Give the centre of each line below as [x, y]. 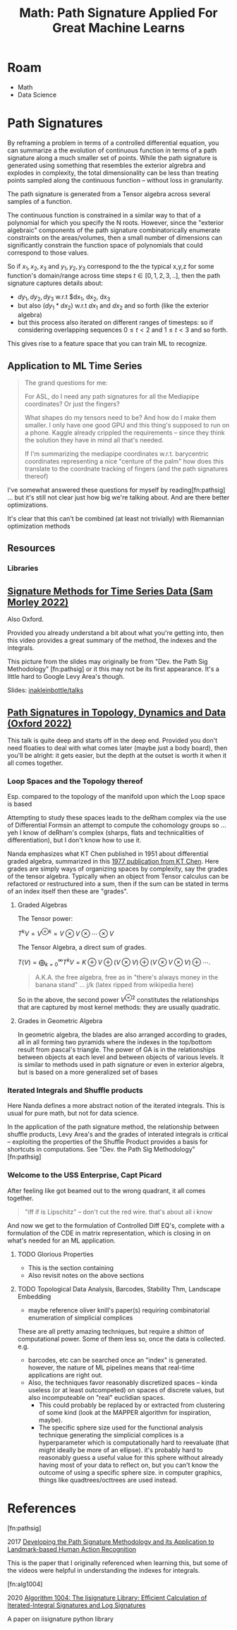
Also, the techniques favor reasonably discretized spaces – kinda [122, 1382]
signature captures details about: [55, 283]
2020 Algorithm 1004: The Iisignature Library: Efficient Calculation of [107, 1598]
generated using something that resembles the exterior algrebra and [107, 165]
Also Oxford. [26, 620]
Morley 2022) [38, 602]
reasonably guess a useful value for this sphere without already [131, 1457]
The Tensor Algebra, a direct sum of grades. [82, 947]
